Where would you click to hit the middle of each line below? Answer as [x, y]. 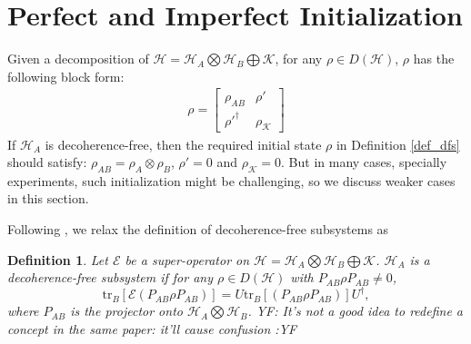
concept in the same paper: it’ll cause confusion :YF [152, 328]
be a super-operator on [187, 259]
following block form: [66, 76]
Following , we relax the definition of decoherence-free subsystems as [198, 229]
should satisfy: [47, 162]
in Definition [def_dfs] [398, 144]
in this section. [48, 198]
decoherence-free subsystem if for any [110, 277]
